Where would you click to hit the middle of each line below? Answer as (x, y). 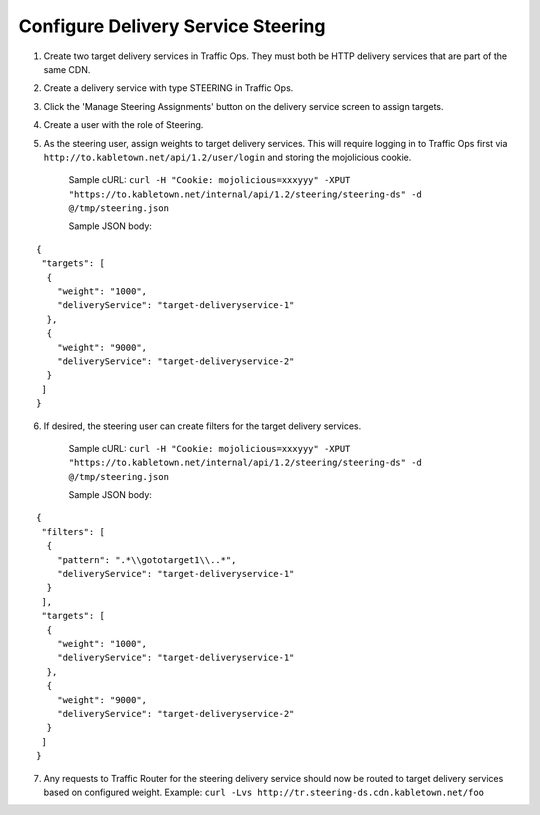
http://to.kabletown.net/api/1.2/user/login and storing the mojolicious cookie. (227, 157)
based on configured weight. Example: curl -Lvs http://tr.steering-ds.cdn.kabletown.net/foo (264, 792)
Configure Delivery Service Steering (172, 26)
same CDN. (67, 69)
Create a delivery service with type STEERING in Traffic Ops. (168, 88)
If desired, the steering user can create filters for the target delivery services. (202, 426)
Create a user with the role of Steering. (123, 125)
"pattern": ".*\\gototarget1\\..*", (146, 559)
